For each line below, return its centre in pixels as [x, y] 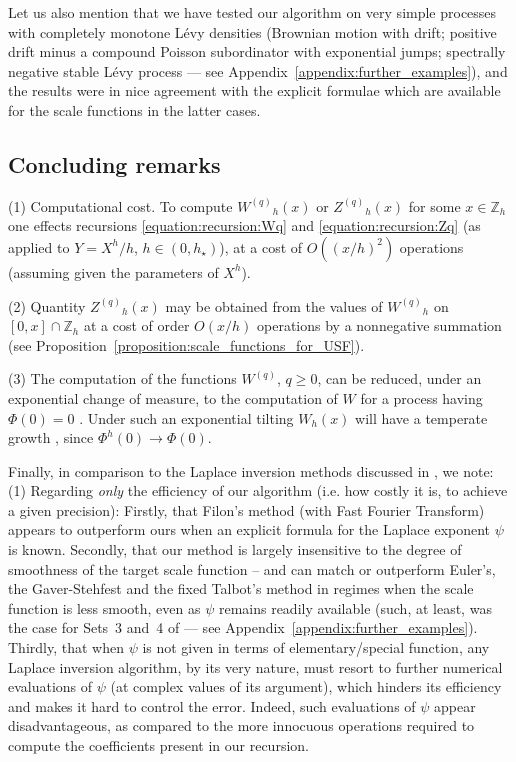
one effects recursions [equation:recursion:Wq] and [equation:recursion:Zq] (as [244, 225]
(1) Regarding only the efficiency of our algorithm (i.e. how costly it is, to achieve [258, 490]
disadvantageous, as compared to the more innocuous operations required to [241, 725]
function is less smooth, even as [104, 607]
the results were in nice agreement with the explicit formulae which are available [254, 90]
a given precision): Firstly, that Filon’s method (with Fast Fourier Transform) [246, 509]
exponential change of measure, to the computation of [173, 397]
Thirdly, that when [66, 647]
